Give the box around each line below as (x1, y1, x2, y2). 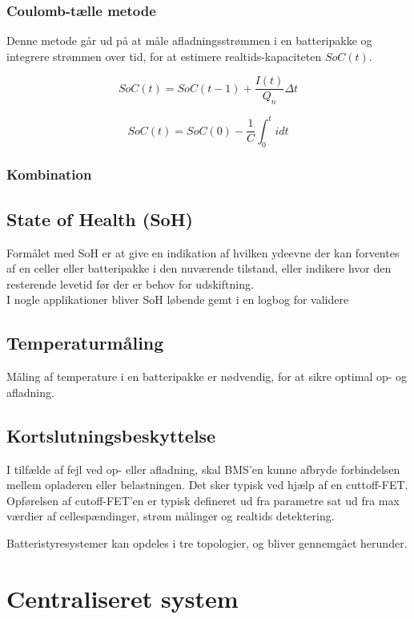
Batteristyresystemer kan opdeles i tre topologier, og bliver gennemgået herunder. (6, 534, 408, 551)
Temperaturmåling (6, 330, 164, 355)
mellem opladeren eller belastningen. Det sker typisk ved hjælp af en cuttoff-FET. (6, 476, 408, 493)
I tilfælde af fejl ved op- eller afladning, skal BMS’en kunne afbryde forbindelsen (6, 460, 400, 477)
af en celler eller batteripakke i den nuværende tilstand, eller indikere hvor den (6, 260, 392, 277)
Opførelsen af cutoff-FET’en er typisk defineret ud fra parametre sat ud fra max (6, 492, 400, 508)
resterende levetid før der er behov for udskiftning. (6, 275, 254, 292)
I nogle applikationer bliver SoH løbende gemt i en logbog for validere (6, 291, 349, 308)
